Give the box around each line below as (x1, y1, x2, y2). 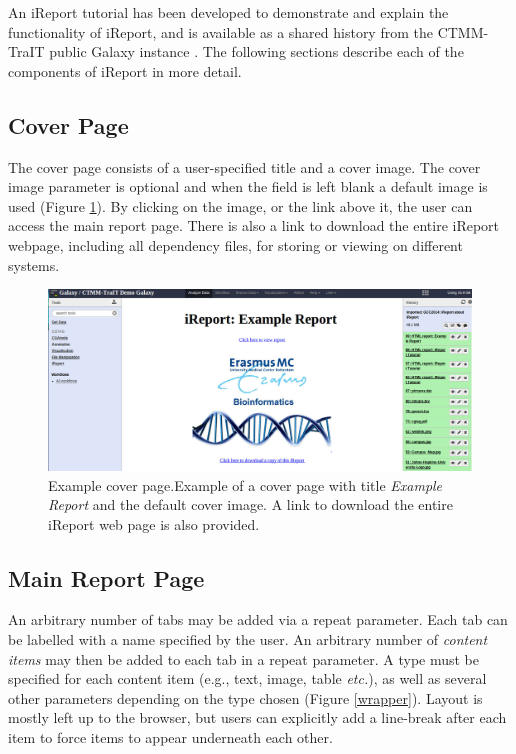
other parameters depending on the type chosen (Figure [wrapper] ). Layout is (8, 687, 483, 708)
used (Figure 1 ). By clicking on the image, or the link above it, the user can (8, 195, 473, 216)
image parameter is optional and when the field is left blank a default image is (8, 176, 488, 197)
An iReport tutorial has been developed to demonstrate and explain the (8, 2, 449, 22)
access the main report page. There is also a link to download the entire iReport (8, 215, 500, 236)
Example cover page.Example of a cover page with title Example (48, 474, 443, 495)
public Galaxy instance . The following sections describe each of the (49, 41, 464, 62)
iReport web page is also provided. (48, 513, 260, 534)
